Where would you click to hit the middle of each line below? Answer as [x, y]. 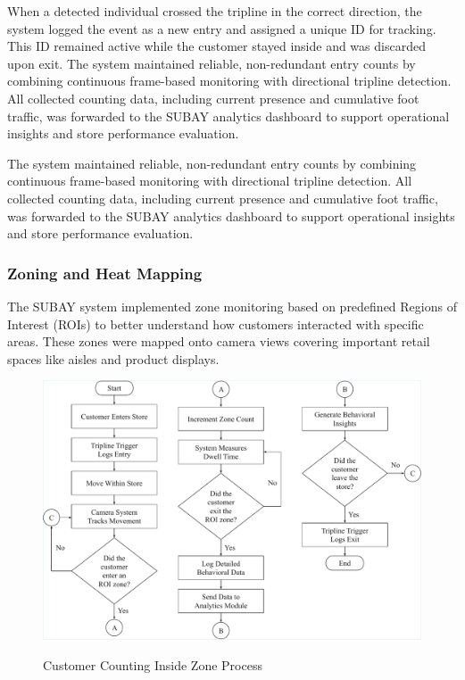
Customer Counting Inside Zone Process [153, 664]
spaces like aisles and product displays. [113, 358]
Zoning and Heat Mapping [105, 273]
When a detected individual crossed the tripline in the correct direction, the [215, 11]
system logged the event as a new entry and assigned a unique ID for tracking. [222, 28]
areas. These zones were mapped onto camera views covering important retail [219, 341]
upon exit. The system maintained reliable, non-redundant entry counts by [212, 63]
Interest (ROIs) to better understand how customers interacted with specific [216, 323]
